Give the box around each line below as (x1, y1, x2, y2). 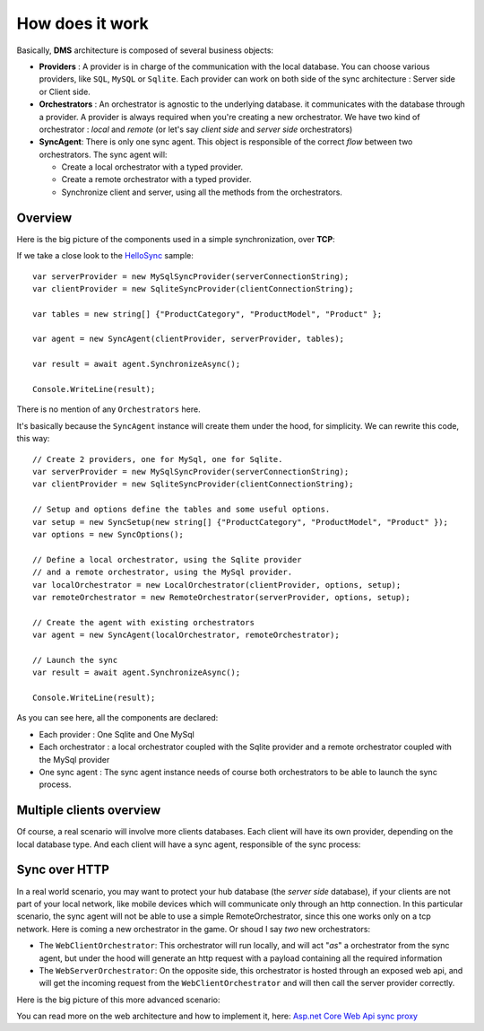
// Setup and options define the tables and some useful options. (32, 504, 331, 515)
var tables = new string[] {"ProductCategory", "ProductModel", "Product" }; (32, 309, 383, 319)
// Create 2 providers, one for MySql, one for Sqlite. (32, 454, 283, 464)
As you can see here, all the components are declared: (16, 712, 219, 723)
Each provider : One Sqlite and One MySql (39, 729, 194, 739)
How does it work (16, 13, 150, 33)
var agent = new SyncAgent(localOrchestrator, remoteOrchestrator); (32, 630, 340, 641)
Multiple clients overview (16, 803, 161, 818)
